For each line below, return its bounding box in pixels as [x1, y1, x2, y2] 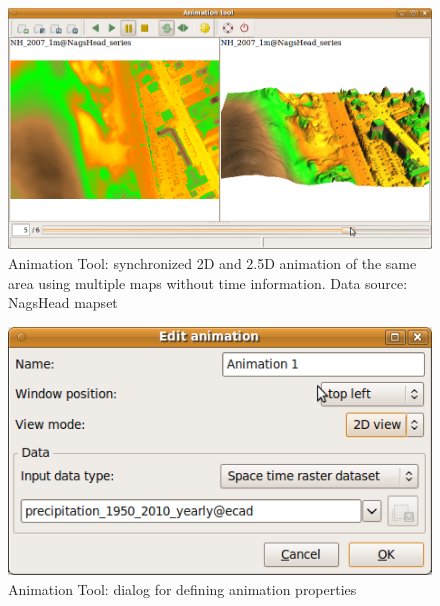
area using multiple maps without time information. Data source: [8, 272, 408, 293]
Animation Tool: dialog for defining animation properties [8, 578, 357, 599]
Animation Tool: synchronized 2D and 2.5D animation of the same [8, 252, 417, 273]
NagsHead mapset [8, 292, 118, 313]
